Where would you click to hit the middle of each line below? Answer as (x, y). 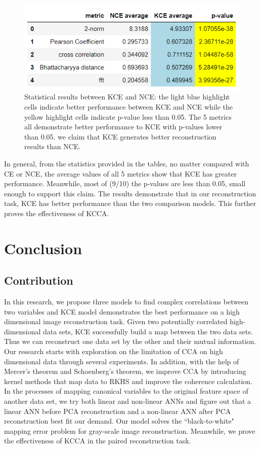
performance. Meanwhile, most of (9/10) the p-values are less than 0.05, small (125, 183)
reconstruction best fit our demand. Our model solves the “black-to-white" (119, 421)
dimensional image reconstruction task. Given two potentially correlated (116, 321)
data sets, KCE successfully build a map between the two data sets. (148, 331)
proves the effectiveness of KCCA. (57, 213)
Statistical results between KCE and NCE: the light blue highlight (127, 97)
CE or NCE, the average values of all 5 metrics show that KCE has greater (120, 173)
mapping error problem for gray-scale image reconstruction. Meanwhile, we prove (130, 430)
